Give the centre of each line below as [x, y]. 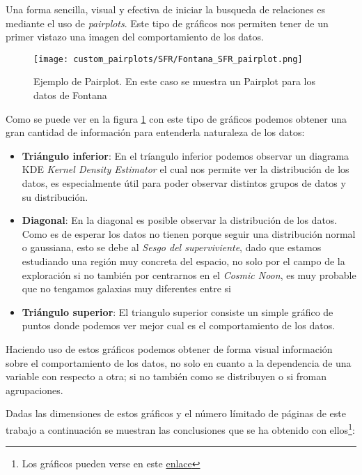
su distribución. [55, 196]
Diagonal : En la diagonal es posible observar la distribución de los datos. [180, 220]
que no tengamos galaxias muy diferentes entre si [126, 288]
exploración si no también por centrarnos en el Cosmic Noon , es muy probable [189, 274]
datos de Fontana [70, 95]
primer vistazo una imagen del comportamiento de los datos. [135, 37]
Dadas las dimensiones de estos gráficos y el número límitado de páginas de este [176, 413]
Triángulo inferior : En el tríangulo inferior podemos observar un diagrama [186, 155]
